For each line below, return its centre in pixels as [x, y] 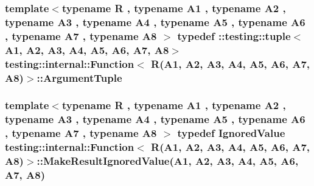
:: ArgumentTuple [79, 77]
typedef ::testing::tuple [234, 35]
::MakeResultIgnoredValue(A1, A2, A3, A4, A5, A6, [168, 161]
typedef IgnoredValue [231, 133]
